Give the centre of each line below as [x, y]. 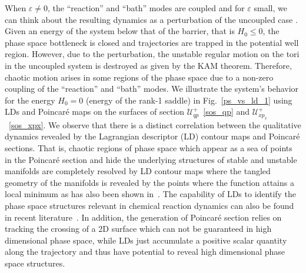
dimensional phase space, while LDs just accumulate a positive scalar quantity [146, 240]
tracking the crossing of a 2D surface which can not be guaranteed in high [138, 229]
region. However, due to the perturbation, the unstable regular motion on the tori [152, 54]
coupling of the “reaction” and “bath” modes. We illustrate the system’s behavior [152, 89]
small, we [270, 8]
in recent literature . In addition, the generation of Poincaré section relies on [143, 217]
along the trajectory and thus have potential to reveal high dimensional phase [145, 252]
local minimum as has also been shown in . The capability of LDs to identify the [151, 194]
